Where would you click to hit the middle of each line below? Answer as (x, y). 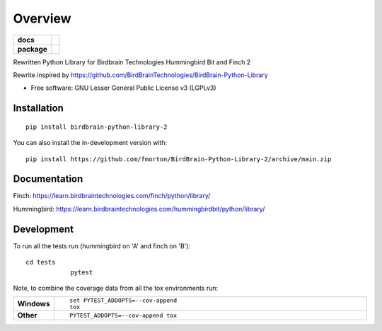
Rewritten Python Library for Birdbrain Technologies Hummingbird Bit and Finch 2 (132, 62)
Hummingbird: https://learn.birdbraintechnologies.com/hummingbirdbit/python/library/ (139, 209)
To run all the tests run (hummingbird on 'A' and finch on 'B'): (102, 246)
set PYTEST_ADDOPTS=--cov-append (123, 301)
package (32, 49)
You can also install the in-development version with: (90, 143)
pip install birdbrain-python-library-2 (97, 127)
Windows (34, 304)
